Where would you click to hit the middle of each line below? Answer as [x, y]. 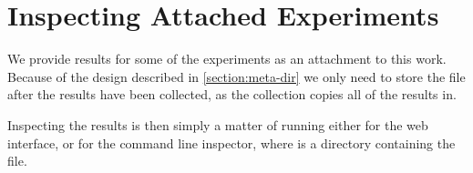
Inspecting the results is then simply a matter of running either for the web [218, 124]
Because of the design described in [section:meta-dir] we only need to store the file [236, 76]
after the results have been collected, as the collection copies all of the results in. [232, 94]
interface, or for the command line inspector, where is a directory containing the [231, 142]
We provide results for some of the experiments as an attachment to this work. [227, 59]
